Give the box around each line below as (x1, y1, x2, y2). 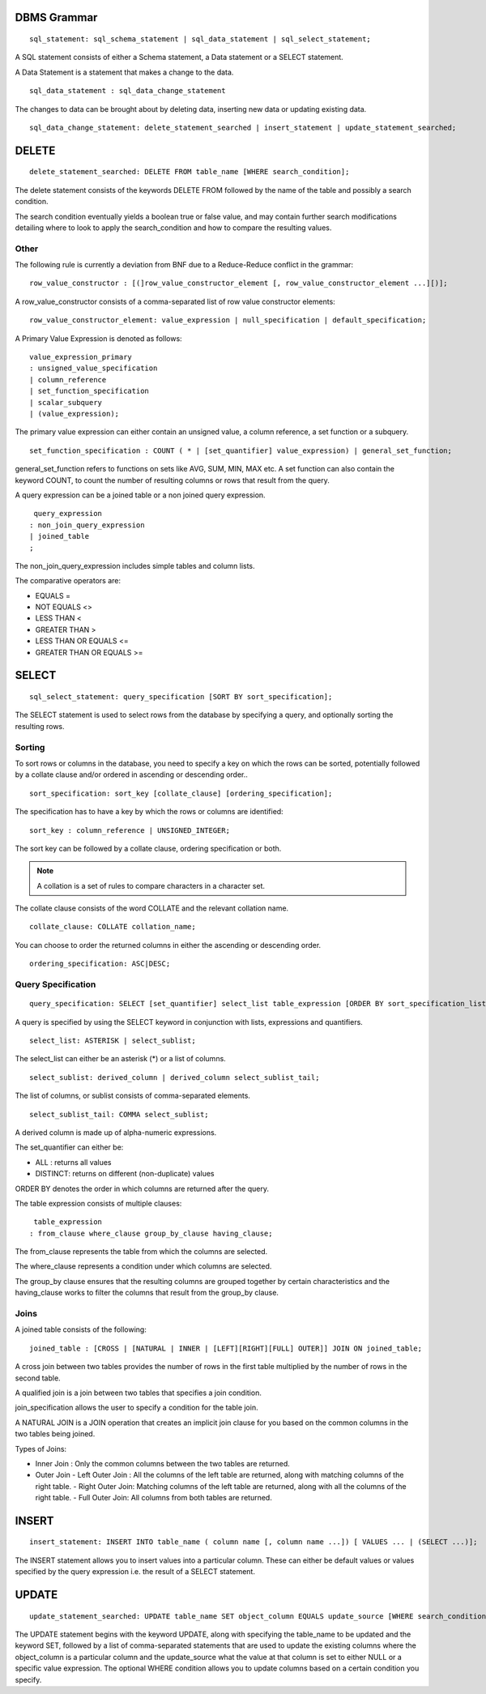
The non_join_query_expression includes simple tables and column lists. (15, 561, 255, 570)
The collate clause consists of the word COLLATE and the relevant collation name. (15, 903, 289, 913)
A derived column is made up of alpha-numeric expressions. (15, 1127, 217, 1137)
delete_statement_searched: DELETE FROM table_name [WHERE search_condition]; (29, 167, 350, 177)
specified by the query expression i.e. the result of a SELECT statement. (15, 1567, 255, 1577)
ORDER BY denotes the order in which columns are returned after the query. (15, 1184, 269, 1193)
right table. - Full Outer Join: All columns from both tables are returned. (35, 1493, 273, 1503)
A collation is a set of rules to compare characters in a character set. (36, 881, 265, 890)
